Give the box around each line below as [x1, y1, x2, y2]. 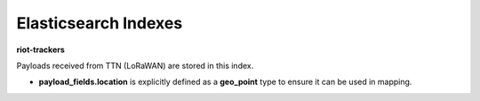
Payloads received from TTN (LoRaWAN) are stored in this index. [16, 60, 254, 71]
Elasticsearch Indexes [16, 13, 183, 33]
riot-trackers [16, 44, 66, 55]
